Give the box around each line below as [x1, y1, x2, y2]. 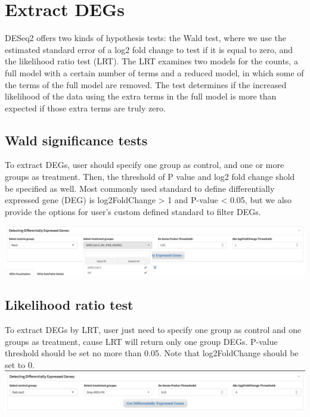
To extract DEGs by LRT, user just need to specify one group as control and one [5, 323, 302, 335]
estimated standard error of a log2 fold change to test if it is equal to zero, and [5, 43, 293, 55]
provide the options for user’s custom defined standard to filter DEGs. [5, 205, 261, 217]
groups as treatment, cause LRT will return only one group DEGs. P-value [5, 335, 278, 347]
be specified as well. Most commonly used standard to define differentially [5, 182, 275, 194]
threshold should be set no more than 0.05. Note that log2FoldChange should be [5, 347, 299, 359]
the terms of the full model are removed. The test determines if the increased [5, 78, 287, 91]
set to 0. [5, 358, 35, 371]
